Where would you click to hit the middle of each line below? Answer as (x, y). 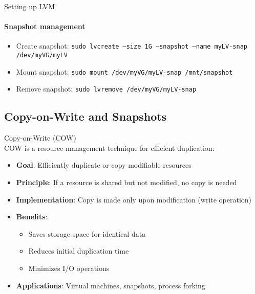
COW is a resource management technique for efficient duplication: (109, 148)
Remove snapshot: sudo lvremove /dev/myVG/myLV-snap (106, 89)
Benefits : (32, 217)
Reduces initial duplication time (79, 251)
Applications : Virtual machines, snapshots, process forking (111, 285)
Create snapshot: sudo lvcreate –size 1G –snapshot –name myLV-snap (132, 46)
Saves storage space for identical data (87, 233)
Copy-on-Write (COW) (40, 138)
